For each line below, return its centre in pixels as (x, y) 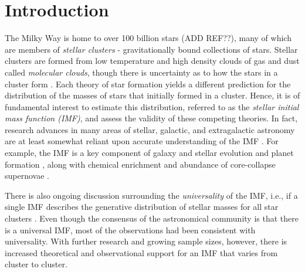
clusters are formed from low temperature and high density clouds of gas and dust (152, 61)
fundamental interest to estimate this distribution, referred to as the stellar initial (152, 106)
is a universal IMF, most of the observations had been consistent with (130, 229)
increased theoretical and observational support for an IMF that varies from (141, 252)
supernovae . (27, 176)
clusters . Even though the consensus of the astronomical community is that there (152, 218)
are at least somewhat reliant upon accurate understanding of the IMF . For (142, 141)
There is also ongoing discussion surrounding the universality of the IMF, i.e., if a (151, 195)
